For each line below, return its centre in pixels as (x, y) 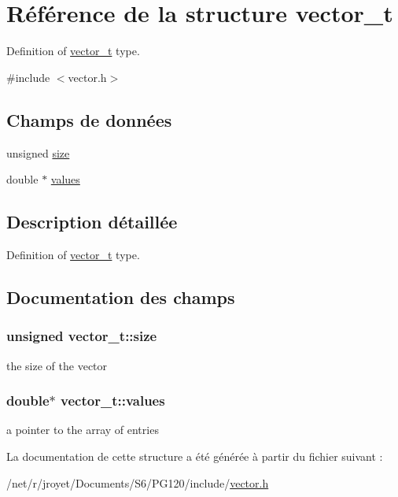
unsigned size (38, 152)
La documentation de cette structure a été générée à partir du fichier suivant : (195, 456)
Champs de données (89, 119)
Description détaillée (92, 222)
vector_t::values (113, 401)
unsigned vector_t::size (82, 336)
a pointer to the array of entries (83, 430)
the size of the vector (57, 365)
